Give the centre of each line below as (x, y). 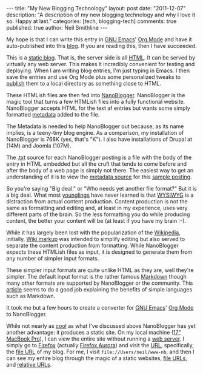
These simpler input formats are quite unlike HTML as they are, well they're (100, 270)
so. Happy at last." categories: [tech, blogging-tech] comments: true (92, 21)
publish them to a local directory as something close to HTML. (84, 83)
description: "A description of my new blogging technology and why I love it (101, 15)
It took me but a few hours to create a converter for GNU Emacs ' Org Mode (100, 308)
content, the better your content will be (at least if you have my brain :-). (96, 221)
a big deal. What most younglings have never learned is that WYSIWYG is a (100, 195)
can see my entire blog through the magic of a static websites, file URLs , (97, 358)
